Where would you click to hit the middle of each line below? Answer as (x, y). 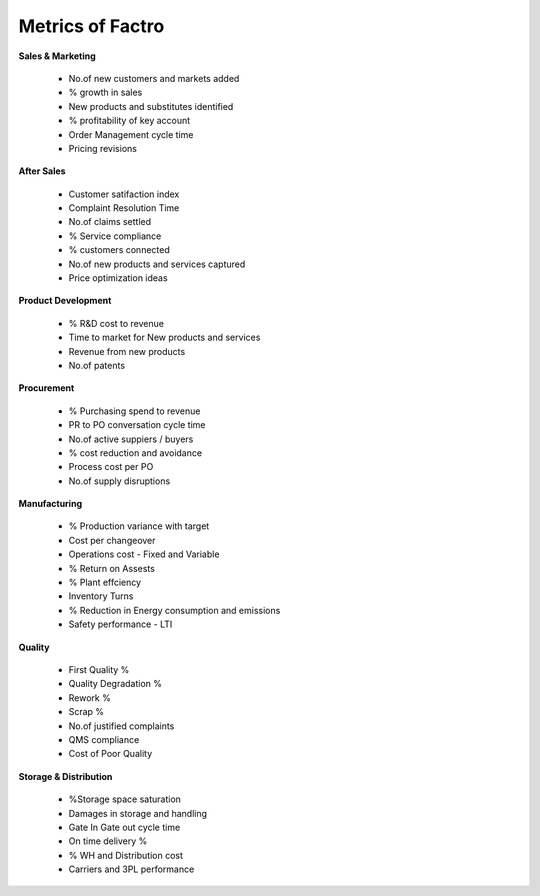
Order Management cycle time (131, 134)
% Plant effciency (105, 582)
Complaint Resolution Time (124, 208)
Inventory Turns (101, 596)
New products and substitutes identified (151, 106)
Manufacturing (50, 504)
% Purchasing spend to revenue (134, 411)
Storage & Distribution (65, 776)
